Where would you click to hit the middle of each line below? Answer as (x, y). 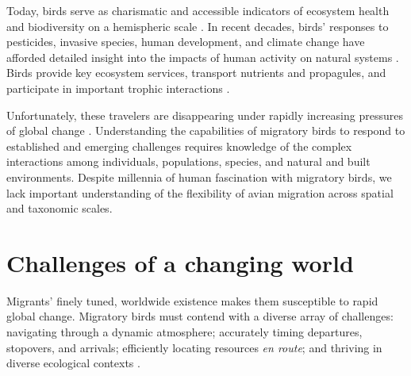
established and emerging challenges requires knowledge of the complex (179, 146)
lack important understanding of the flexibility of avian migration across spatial (200, 192)
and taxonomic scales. (60, 208)
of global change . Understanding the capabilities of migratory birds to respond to (206, 130)
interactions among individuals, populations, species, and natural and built (188, 161)
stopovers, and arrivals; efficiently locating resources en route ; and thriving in (194, 347)
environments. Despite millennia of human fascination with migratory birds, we (199, 176)
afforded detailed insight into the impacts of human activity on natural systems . (203, 57)
